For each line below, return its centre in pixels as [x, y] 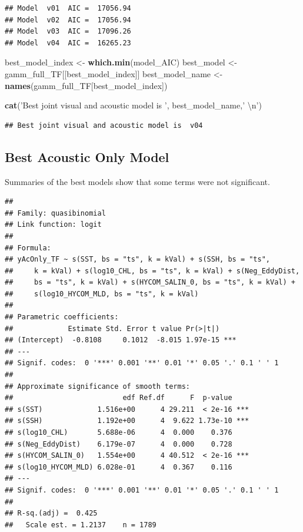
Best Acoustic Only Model [87, 156]
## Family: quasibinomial [55, 213]
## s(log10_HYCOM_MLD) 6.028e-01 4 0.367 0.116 [119, 467]
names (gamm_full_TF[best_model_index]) [86, 85]
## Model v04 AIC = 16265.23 [68, 43]
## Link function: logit [53, 225]
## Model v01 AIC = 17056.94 [68, 8]
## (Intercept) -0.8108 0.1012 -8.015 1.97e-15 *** [121, 340]
